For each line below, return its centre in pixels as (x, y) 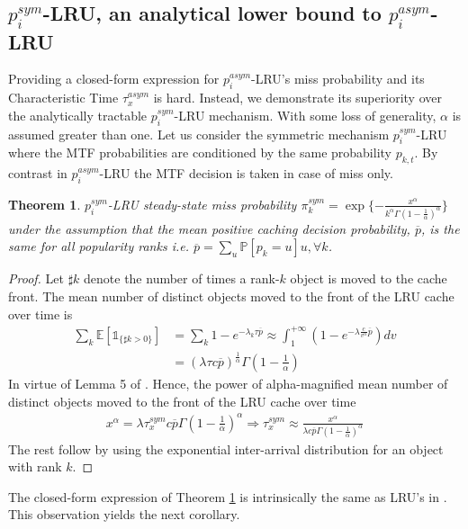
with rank (35, 466)
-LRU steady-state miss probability (202, 204)
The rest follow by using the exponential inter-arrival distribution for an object (226, 448)
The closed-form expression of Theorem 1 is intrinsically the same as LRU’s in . (228, 496)
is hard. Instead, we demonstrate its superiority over (297, 98)
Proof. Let (36, 278)
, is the (440, 228)
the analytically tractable (78, 115)
